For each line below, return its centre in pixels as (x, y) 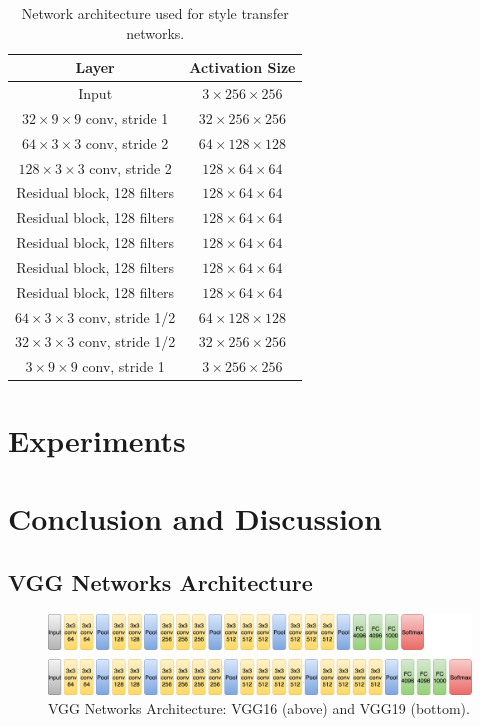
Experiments (97, 439)
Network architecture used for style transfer (155, 13)
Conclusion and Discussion (195, 517)
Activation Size (242, 67)
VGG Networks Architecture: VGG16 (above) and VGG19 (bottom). (259, 708)
